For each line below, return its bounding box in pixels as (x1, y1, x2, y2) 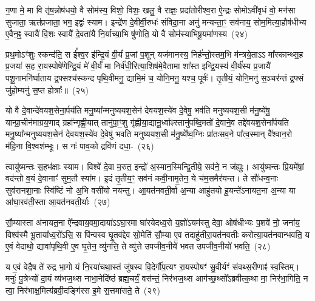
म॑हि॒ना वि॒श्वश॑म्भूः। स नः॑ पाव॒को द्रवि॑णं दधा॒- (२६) (5, 139, 154, 152)
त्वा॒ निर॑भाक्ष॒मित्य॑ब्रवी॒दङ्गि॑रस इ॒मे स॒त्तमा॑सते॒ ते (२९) (5, 283, 160, 296)
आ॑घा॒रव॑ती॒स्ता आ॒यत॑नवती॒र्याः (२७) (5, 195, 110, 208)
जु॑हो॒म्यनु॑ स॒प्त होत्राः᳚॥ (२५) (5, 83, 89, 96)
